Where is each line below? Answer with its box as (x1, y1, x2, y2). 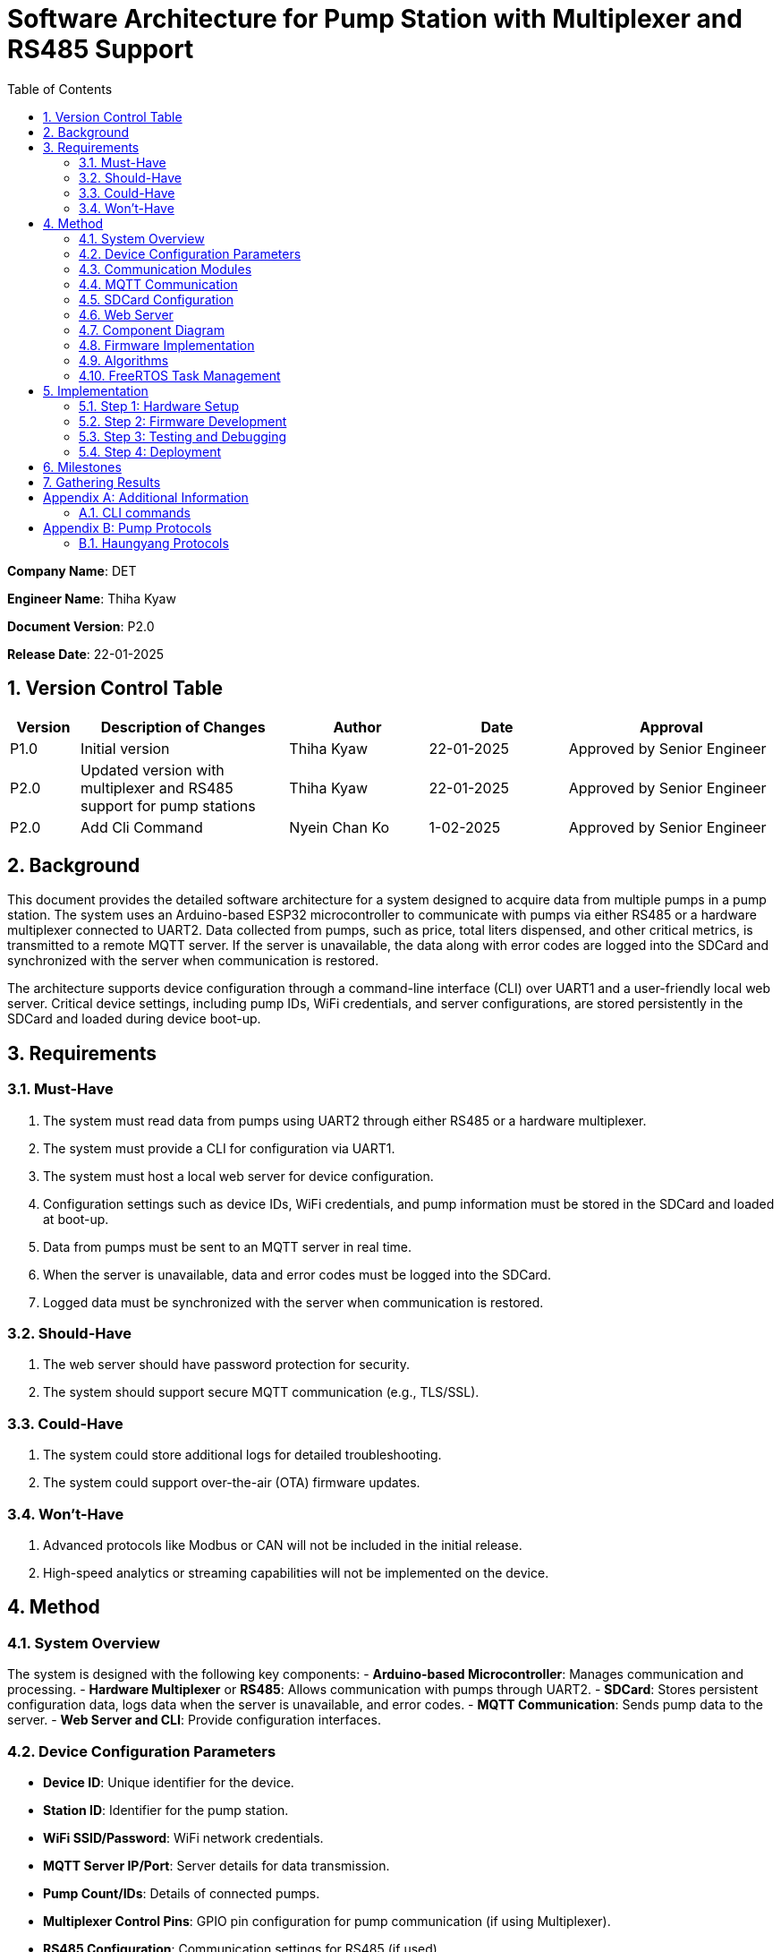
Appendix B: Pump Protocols (43, 519, 212, 535)
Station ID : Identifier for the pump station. (43, 1802, 289, 1818)
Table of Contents (7, 81, 113, 97)
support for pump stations (81, 796, 256, 815)
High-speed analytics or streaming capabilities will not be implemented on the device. (43, 1564, 549, 1580)
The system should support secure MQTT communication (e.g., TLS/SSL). (43, 1384, 480, 1400)
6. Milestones (43, 458, 122, 475)
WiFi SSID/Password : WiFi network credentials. (43, 1829, 324, 1845)
